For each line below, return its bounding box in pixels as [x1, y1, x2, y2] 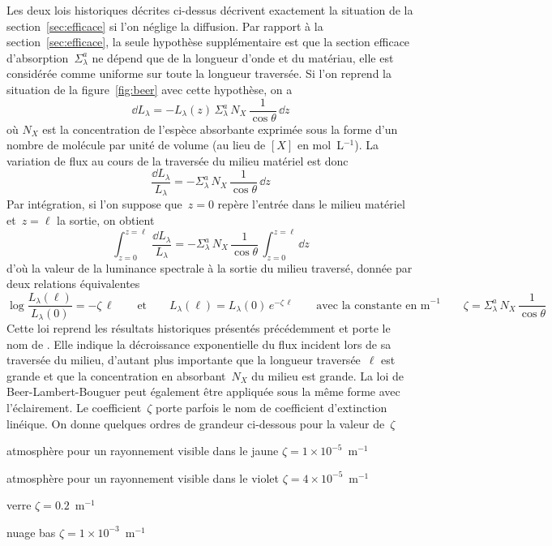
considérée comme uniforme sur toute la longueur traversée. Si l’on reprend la [6, 65, 392, 82]
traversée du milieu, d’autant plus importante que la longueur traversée [6, 351, 361, 368]
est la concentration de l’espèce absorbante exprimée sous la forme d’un [42, 120, 398, 137]
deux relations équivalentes [6, 275, 140, 292]
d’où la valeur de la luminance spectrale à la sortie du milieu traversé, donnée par [6, 259, 413, 276]
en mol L [297, 136, 344, 153]
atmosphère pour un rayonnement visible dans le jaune [6, 442, 279, 459]
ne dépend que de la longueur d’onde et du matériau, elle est [92, 49, 394, 66]
